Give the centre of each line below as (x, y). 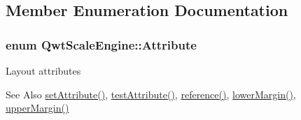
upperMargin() (37, 108)
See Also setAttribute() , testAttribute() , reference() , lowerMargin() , (151, 94)
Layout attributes (43, 70)
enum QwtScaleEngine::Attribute (101, 44)
